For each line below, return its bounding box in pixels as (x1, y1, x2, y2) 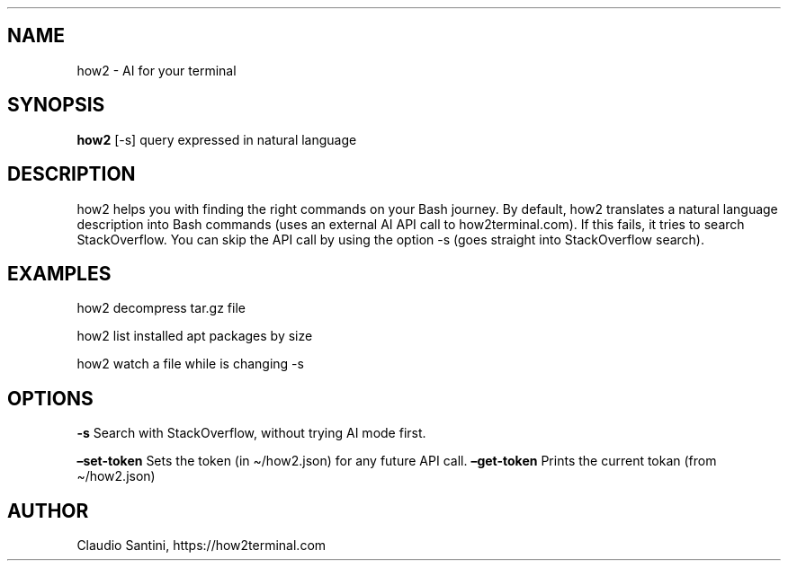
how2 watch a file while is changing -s (76, 356, 304, 372)
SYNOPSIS (7, 93, 105, 117)
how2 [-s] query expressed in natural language (76, 131, 357, 147)
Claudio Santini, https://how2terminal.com (76, 537, 327, 554)
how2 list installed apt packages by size (76, 328, 313, 344)
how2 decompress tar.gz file (76, 300, 246, 316)
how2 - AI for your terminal (76, 62, 237, 78)
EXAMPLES (7, 262, 112, 285)
